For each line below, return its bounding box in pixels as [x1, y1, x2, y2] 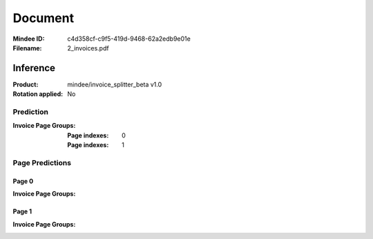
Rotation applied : [12, 90, 64, 98]
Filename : [12, 44, 42, 52]
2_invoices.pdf [67, 44, 110, 52]
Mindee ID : [12, 35, 45, 43]
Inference [12, 62, 55, 74]
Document [12, 10, 75, 26]
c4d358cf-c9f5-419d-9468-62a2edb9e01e [67, 35, 191, 43]
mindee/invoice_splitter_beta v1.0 [67, 80, 162, 88]
